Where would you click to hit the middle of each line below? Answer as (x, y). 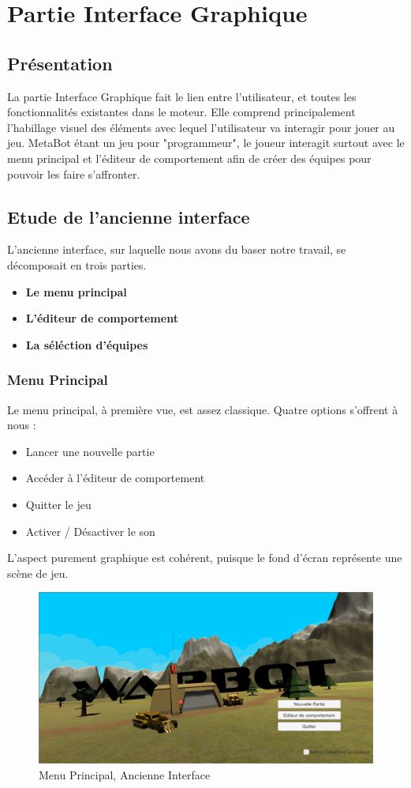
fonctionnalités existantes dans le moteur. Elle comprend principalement (181, 112)
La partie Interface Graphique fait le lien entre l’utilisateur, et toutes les (182, 96)
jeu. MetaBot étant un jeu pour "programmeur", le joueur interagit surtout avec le (206, 143)
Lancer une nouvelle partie (90, 451)
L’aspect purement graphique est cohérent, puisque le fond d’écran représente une (205, 558)
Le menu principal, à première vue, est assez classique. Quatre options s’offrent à (203, 409)
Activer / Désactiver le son (90, 531)
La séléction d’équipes (87, 344)
